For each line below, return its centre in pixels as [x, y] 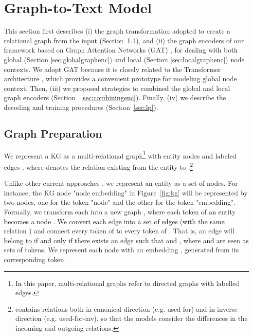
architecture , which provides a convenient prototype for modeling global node [120, 79]
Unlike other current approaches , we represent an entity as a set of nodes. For [121, 183]
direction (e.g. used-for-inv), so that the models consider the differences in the [131, 318]
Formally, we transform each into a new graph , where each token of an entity [120, 211]
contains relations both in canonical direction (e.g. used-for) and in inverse [126, 309]
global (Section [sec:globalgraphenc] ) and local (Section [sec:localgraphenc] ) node [124, 59]
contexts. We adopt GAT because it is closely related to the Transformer [112, 69]
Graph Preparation [53, 133]
